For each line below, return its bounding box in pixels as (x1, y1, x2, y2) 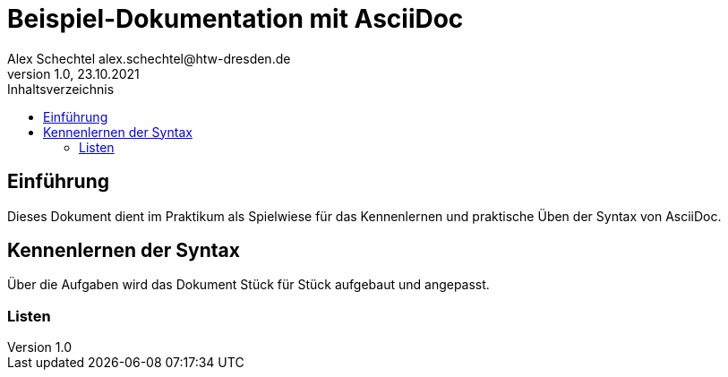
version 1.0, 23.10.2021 (7, 65, 140, 81)
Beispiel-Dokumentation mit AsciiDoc (7, 4, 464, 34)
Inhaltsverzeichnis (7, 81, 115, 97)
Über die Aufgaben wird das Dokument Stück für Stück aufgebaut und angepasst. (7, 277, 490, 293)
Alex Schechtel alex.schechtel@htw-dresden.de (7, 50, 291, 66)
